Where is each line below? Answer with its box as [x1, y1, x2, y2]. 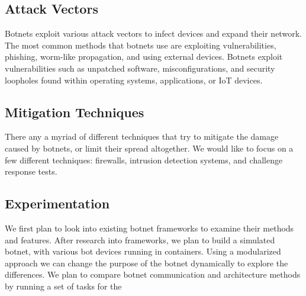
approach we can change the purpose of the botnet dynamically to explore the [5, 256, 288, 269]
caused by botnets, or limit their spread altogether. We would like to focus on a [5, 141, 294, 154]
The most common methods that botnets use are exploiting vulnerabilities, [5, 38, 276, 51]
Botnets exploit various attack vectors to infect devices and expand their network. [5, 27, 302, 40]
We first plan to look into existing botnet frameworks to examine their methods [5, 221, 294, 234]
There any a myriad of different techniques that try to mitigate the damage [5, 130, 279, 143]
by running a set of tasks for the [5, 279, 122, 292]
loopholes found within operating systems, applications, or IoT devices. [5, 73, 263, 86]
